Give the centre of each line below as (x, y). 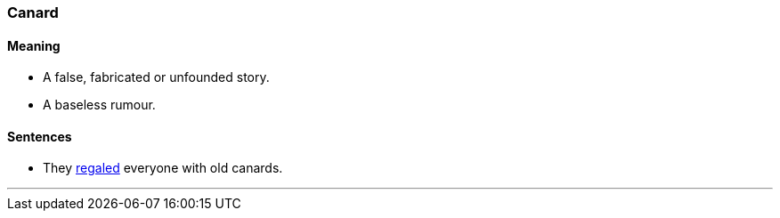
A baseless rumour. (99, 105)
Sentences (40, 136)
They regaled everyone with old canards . (163, 168)
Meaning (34, 45)
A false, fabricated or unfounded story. (156, 77)
